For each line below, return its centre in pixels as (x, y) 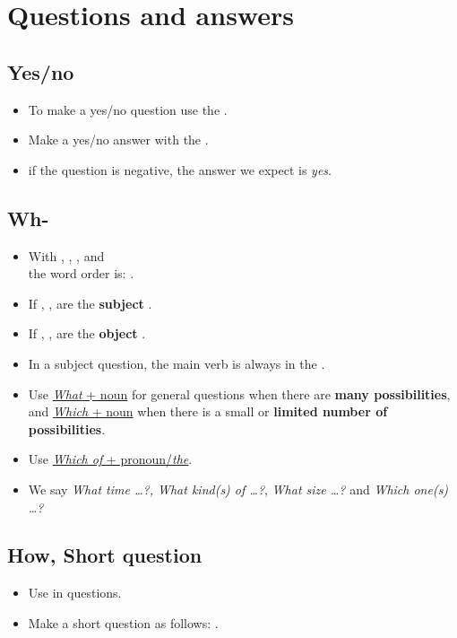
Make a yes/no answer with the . (118, 140)
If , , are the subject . (90, 303)
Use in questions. (75, 593)
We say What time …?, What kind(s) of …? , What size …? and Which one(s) (238, 489)
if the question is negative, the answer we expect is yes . (180, 169)
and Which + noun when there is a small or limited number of (208, 411)
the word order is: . (81, 273)
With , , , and (66, 255)
